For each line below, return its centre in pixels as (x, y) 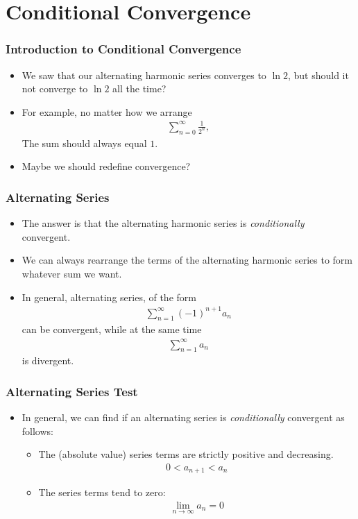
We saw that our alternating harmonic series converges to (144, 75)
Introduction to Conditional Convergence (123, 49)
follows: (37, 431)
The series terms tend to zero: (102, 492)
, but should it (318, 75)
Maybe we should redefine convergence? (106, 166)
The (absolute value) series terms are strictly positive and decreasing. (186, 454)
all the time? (139, 88)
